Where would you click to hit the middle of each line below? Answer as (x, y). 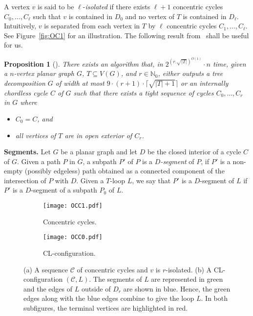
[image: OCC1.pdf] (73, 206)
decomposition (25, 83)
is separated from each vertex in (92, 26)
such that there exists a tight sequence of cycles (144, 92)
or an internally (205, 83)
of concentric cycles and (112, 269)
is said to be (56, 6)
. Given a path (39, 161)
